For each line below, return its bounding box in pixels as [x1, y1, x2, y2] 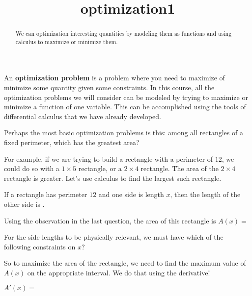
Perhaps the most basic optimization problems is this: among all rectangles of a [4, 127, 243, 138]
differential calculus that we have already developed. [4, 111, 161, 121]
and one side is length [98, 189, 164, 199]
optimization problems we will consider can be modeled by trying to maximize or [4, 92, 248, 102]
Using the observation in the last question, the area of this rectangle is [4, 215, 216, 225]
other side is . [4, 199, 45, 209]
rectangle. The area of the [140, 163, 219, 173]
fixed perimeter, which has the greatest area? [4, 137, 140, 148]
